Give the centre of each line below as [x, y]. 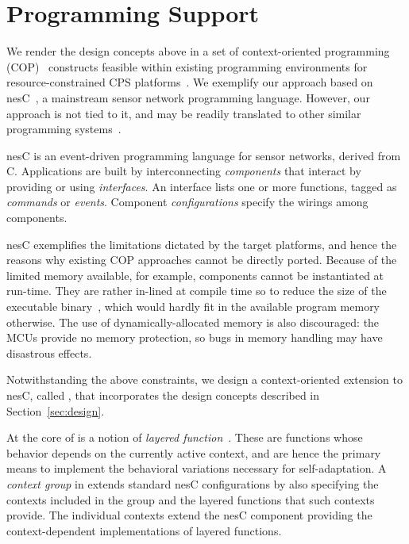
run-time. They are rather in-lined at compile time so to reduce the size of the [197, 291]
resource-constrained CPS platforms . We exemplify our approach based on [190, 82]
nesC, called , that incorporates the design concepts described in [163, 395]
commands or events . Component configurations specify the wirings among [187, 202]
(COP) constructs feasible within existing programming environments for [187, 66]
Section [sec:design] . [56, 410]
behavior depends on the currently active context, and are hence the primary [194, 452]
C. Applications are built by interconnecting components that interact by [184, 171]
